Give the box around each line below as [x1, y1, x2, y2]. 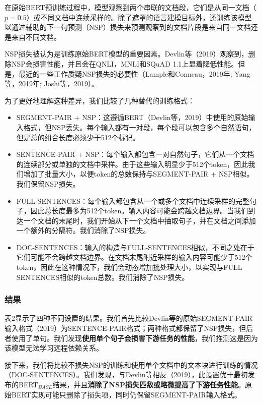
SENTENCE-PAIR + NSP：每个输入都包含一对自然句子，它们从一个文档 [16, 149, 254, 159]
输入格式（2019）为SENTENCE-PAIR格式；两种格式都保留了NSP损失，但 [5, 323, 246, 333]
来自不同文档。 [11, 31, 61, 42]
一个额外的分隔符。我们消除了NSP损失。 [16, 225, 150, 236]
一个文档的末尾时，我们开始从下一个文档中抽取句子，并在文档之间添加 [23, 215, 256, 225]
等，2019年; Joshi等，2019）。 [5, 78, 99, 89]
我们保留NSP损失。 [16, 178, 80, 189]
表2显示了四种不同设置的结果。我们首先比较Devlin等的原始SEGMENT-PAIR [5, 313, 253, 323]
